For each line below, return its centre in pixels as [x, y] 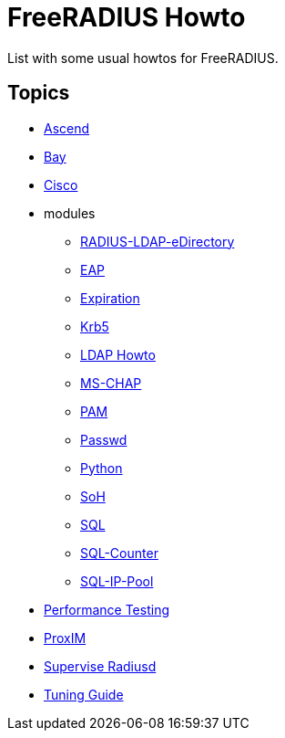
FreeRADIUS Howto [127, 17]
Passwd [104, 439]
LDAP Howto [118, 354]
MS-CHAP [111, 383]
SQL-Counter [119, 553]
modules [70, 213]
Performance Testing [107, 609]
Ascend [67, 128]
